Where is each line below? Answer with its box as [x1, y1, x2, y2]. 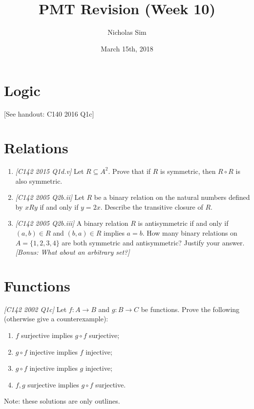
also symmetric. [15, 175, 63, 186]
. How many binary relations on [142, 227, 237, 238]
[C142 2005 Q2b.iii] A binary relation [15, 218, 128, 228]
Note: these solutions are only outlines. [4, 396, 120, 406]
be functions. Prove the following [141, 304, 240, 314]
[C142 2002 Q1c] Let [4, 304, 67, 314]
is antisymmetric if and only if [138, 218, 229, 228]
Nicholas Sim [107, 27, 147, 37]
